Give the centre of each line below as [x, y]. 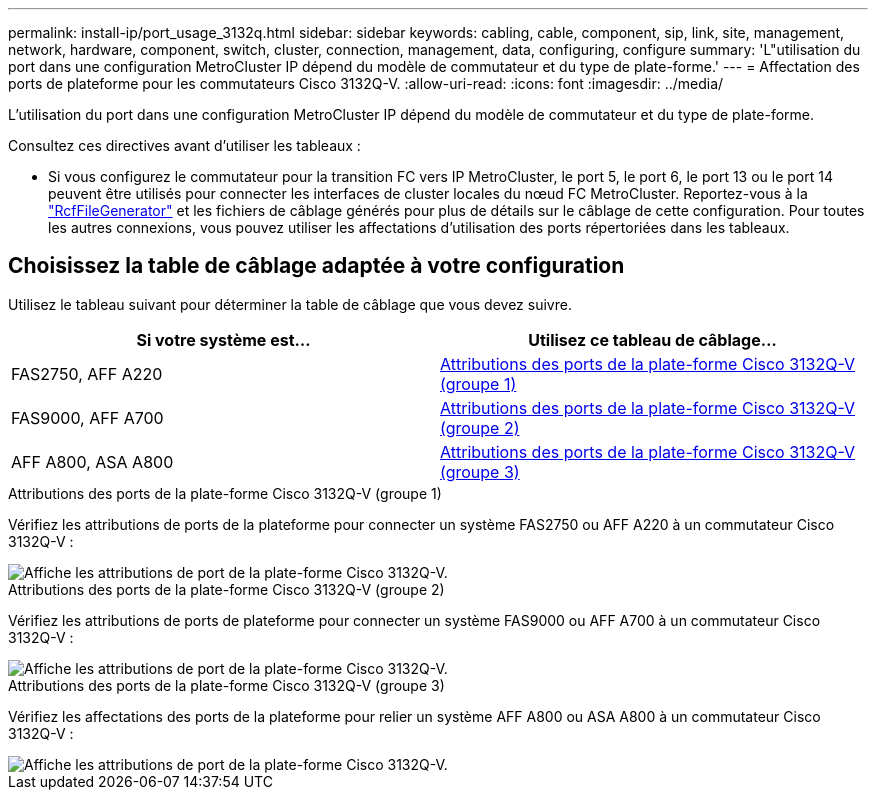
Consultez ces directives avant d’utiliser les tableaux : [184, 145]
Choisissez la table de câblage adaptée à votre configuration [316, 266]
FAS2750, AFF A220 [87, 373]
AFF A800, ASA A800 [92, 461]
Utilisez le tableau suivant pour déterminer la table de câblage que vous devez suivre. [290, 304]
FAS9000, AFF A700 [87, 417]
